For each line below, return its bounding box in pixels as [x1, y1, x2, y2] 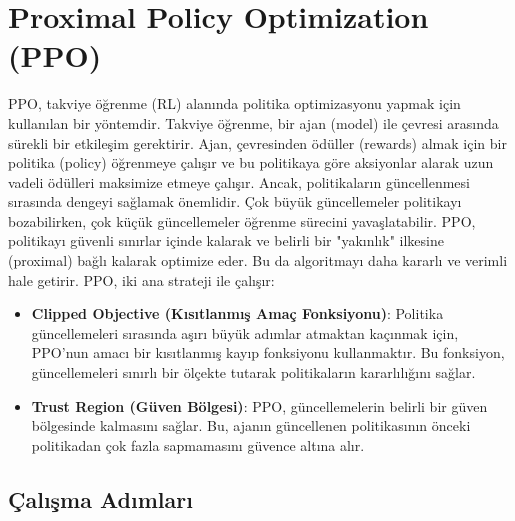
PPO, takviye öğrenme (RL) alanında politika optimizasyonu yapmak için [8, 93, 461, 114]
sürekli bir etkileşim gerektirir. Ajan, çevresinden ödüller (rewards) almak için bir [8, 132, 507, 153]
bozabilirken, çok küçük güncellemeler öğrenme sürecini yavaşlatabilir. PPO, [8, 210, 476, 231]
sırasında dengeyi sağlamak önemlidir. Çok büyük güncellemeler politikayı [8, 191, 462, 212]
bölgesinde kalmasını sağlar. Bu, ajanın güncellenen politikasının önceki [31, 415, 471, 436]
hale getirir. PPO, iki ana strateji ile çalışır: [8, 269, 275, 290]
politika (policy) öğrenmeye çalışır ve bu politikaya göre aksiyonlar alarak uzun [8, 152, 494, 173]
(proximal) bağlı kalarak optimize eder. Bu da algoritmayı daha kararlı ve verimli [8, 250, 508, 271]
